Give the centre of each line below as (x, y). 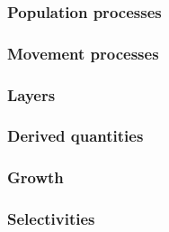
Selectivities (51, 219)
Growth (36, 177)
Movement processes (83, 53)
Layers (31, 94)
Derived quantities (76, 136)
